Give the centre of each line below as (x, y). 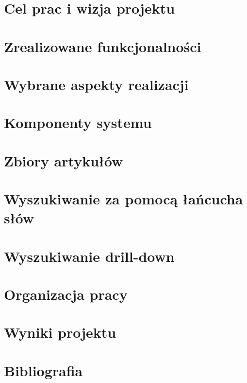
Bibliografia (43, 370)
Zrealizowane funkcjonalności (103, 46)
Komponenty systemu (78, 122)
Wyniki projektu (60, 332)
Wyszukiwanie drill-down (89, 256)
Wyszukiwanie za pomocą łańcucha (123, 199)
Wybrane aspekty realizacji (96, 84)
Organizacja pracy (66, 294)
